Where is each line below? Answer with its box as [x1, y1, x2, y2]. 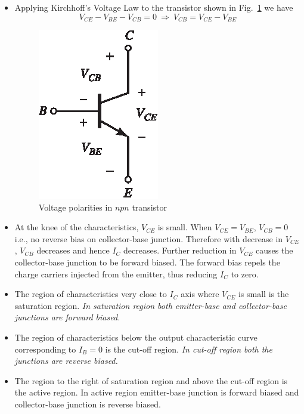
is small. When [157, 221, 212, 233]
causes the [256, 244, 293, 257]
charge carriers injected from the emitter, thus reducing [14, 267, 218, 280]
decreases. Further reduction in [123, 244, 237, 257]
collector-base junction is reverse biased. [14, 397, 161, 410]
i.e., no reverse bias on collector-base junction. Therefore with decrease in [14, 232, 283, 245]
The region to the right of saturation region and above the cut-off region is [14, 374, 288, 387]
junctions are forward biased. [14, 311, 120, 323]
